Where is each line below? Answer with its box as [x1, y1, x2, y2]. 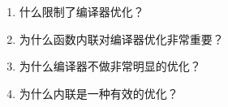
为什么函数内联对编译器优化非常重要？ [19, 30, 224, 47]
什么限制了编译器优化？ [19, 3, 144, 19]
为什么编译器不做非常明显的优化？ [19, 58, 201, 75]
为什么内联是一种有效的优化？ [19, 84, 179, 101]
